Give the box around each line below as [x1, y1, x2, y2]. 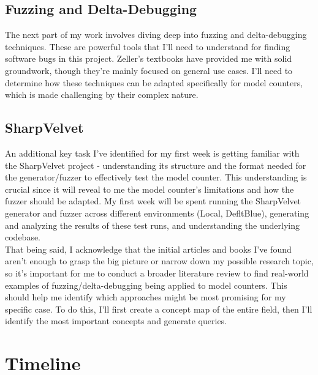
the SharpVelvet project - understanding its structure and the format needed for [5, 158, 306, 171]
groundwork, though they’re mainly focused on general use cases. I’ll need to [5, 64, 293, 76]
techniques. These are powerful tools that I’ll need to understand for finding [5, 40, 290, 53]
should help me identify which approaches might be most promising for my [5, 291, 286, 303]
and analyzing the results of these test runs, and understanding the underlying [5, 218, 300, 231]
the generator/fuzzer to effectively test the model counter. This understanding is [5, 171, 307, 184]
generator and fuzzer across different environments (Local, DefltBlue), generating [5, 206, 309, 219]
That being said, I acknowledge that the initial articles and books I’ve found [5, 242, 292, 255]
